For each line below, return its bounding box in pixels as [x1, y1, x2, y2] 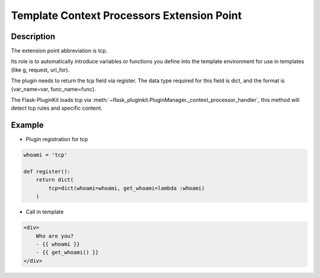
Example [11, 120, 44, 130]
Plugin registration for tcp [25, 136, 88, 143]
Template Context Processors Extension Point [11, 9, 242, 22]
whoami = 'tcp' [23, 152, 68, 158]
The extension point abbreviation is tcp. [11, 47, 108, 55]
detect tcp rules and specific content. [11, 104, 103, 112]
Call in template [25, 208, 64, 216]
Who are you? [36, 232, 74, 239]
